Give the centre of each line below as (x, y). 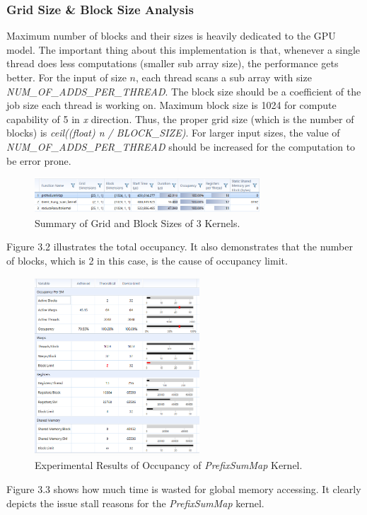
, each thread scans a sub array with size (224, 77)
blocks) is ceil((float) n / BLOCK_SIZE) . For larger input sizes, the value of (173, 133)
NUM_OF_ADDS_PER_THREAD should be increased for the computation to (181, 146)
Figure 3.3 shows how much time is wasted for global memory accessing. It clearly (184, 488)
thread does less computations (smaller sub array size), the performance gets (173, 63)
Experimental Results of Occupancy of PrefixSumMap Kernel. (169, 465)
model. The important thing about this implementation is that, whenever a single (183, 49)
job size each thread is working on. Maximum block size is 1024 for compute (171, 105)
